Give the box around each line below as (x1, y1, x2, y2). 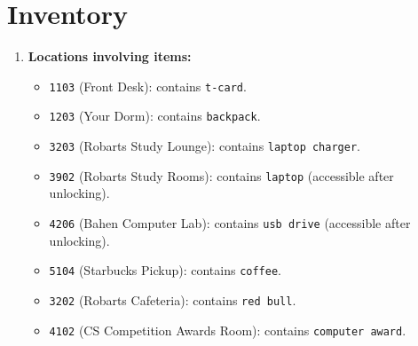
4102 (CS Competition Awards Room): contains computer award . (49, 320, 406, 339)
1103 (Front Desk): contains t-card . (49, 76, 247, 95)
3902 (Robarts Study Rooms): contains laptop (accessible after (49, 166, 394, 185)
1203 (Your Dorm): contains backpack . (49, 106, 261, 125)
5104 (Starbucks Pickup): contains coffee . (49, 261, 281, 279)
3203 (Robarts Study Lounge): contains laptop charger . (49, 137, 360, 155)
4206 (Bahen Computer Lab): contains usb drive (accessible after (49, 213, 411, 232)
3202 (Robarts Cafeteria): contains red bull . (49, 290, 296, 309)
